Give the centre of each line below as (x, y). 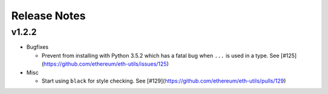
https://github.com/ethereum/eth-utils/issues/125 (105, 64)
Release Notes (49, 16)
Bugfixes (37, 47)
